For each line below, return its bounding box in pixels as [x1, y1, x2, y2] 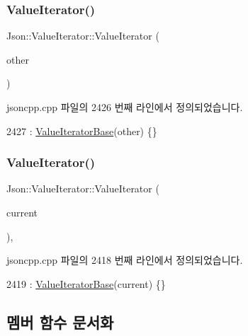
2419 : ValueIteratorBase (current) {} [6, 276, 166, 291]
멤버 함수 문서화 [6, 311, 114, 332]
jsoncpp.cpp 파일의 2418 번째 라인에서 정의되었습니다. [6, 253, 243, 267]
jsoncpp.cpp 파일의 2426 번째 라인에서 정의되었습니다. [6, 100, 243, 114]
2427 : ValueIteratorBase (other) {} [6, 123, 157, 138]
